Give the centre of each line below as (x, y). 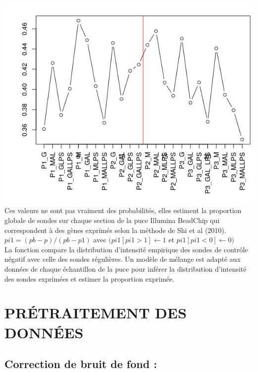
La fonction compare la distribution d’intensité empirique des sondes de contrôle (126, 249)
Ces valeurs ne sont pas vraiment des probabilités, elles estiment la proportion (123, 210)
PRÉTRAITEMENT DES (96, 313)
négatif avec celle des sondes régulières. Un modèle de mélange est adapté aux (123, 259)
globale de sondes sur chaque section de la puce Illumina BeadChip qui (112, 220)
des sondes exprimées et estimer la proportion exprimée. (90, 278)
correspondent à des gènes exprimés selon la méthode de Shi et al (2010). (115, 230)
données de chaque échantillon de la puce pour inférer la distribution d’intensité (126, 269)
